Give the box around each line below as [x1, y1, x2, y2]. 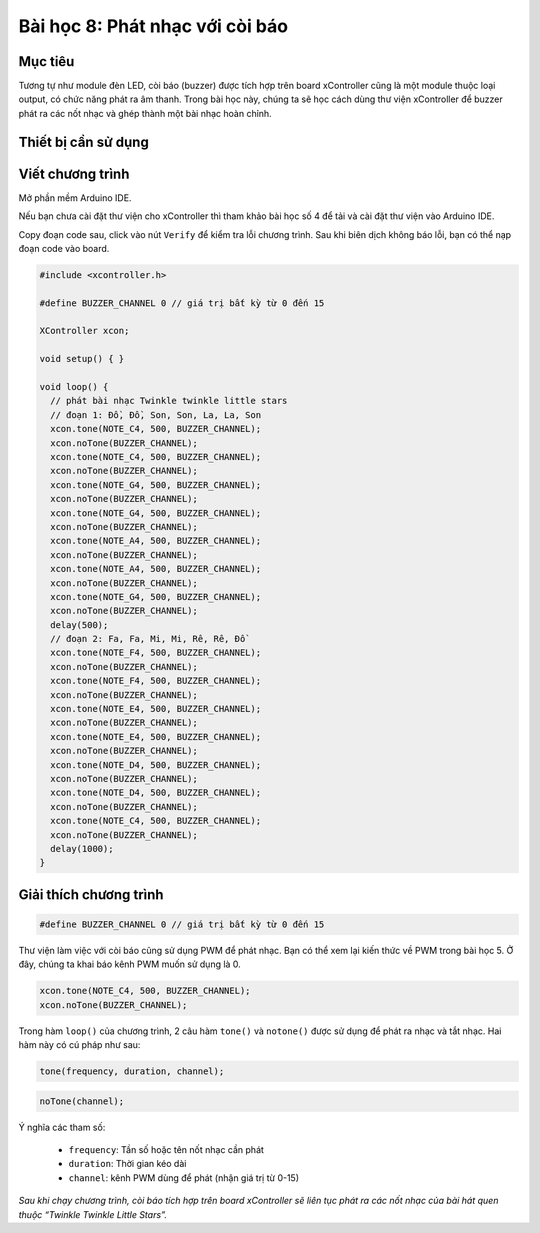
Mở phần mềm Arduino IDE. [18, 191, 132, 204]
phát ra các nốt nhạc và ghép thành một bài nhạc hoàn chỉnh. [18, 107, 272, 119]
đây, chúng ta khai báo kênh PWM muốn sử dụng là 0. [18, 958, 242, 970]
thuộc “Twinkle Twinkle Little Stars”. [18, 1208, 167, 1220]
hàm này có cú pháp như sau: [18, 1039, 141, 1051]
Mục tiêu [18, 53, 75, 70]
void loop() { [39, 381, 109, 393]
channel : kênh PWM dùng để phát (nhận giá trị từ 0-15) [68, 1171, 300, 1184]
